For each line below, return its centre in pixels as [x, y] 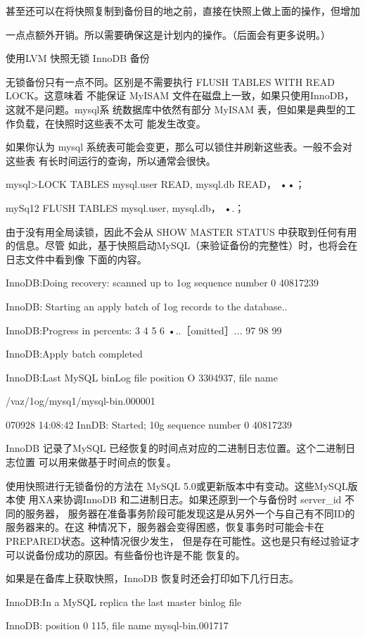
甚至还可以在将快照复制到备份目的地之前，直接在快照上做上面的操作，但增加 [183, 11]
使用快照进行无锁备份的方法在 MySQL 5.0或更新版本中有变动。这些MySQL [177, 485]
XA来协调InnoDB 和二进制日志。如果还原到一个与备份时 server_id [190, 499]
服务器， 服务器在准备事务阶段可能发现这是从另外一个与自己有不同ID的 [190, 513]
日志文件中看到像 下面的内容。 [76, 259]
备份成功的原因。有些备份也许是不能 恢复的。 [140, 554]
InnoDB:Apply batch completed [74, 354]
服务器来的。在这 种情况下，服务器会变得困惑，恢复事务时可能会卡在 [165, 527]
